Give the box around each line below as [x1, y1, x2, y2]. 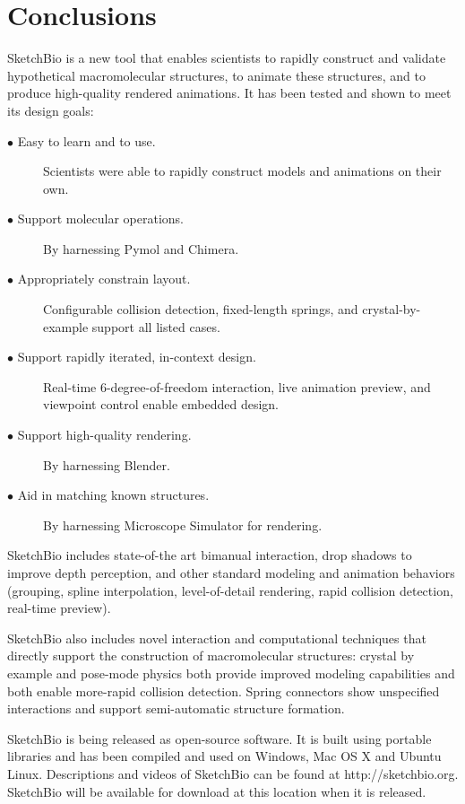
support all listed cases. [91, 317, 220, 336]
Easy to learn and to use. [17, 131, 156, 150]
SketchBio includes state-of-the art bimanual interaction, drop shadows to [7, 546, 412, 564]
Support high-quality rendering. [17, 425, 192, 444]
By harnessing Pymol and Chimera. [43, 239, 239, 258]
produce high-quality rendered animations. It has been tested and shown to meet [7, 83, 452, 102]
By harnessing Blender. [43, 455, 170, 474]
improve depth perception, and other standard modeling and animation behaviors [7, 564, 455, 581]
